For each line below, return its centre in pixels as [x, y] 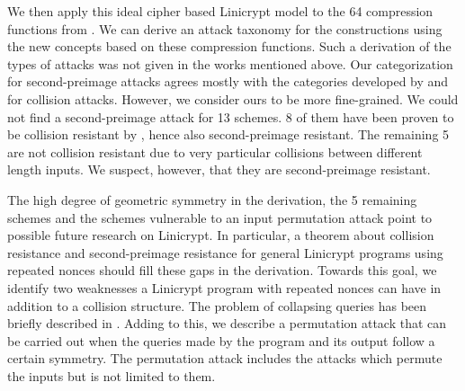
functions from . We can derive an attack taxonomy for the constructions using [225, 28]
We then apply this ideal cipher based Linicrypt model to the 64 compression [220, 11]
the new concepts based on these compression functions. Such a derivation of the [229, 46]
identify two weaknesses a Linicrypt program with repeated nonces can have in [224, 287]
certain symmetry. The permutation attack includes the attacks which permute [225, 358]
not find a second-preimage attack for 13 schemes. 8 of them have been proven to [231, 116]
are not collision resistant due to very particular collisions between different [215, 151]
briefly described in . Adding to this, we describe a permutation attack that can [227, 323]
